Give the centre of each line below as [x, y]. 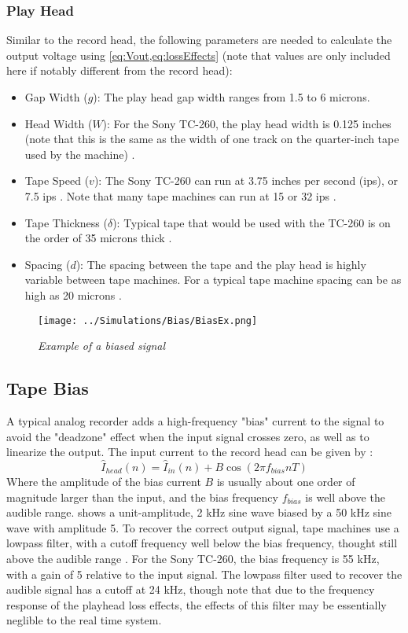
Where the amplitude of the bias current [104, 481]
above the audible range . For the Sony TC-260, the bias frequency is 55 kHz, [193, 558]
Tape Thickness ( [66, 222]
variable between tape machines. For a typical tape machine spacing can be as [213, 280]
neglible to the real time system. [84, 620]
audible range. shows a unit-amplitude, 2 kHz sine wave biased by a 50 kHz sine [199, 512]
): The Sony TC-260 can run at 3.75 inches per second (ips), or [246, 180]
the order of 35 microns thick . [98, 238]
